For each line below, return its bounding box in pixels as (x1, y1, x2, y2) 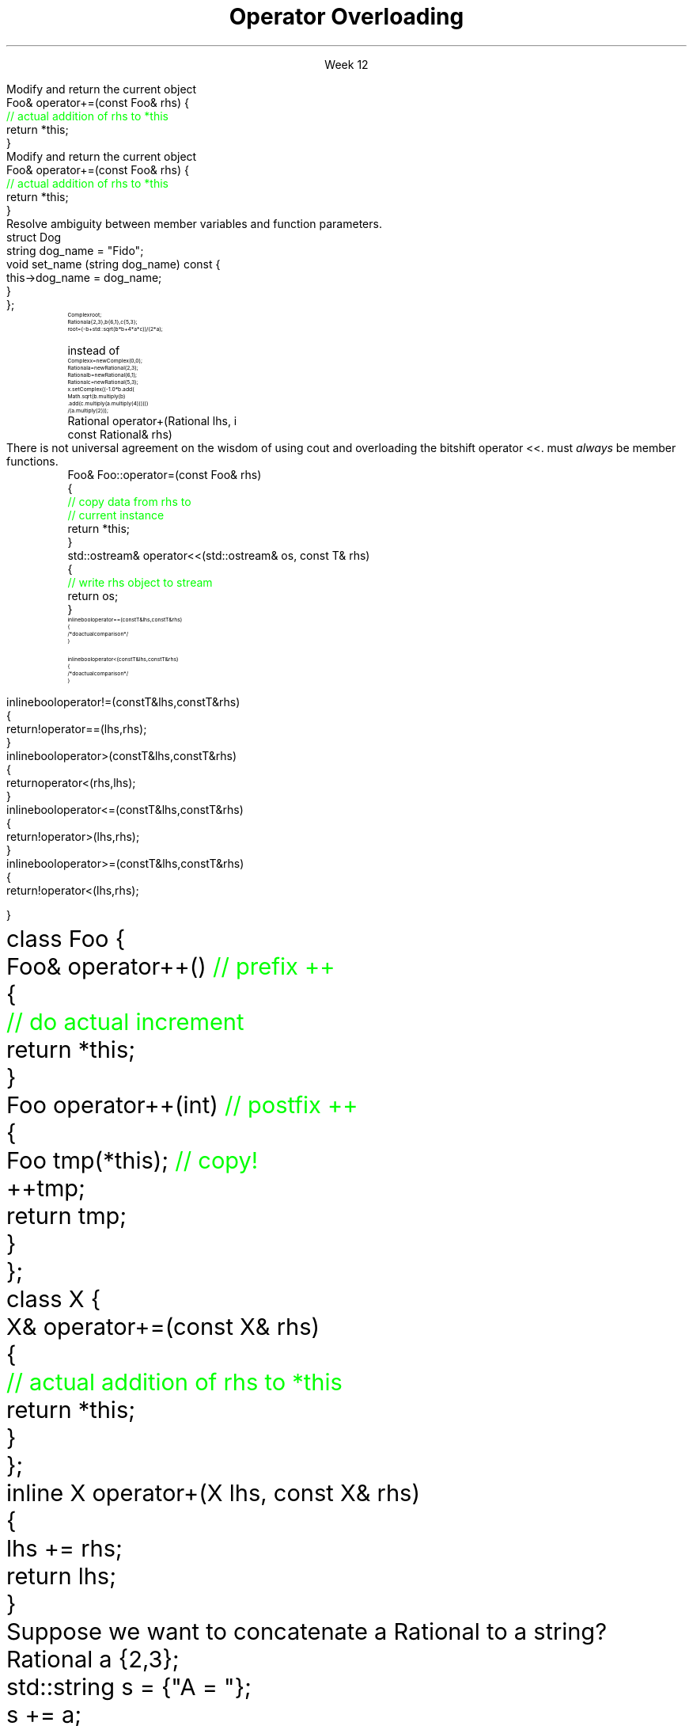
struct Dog (6, 230, 62, 244)
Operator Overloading (229, 3, 464, 30)
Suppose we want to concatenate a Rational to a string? (6, 1617, 607, 1645)
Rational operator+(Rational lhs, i (67, 413, 237, 428)
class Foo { (6, 924, 125, 952)
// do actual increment (6, 1007, 244, 1036)
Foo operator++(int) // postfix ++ (6, 1090, 358, 1119)
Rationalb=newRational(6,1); (67, 371, 138, 378)
